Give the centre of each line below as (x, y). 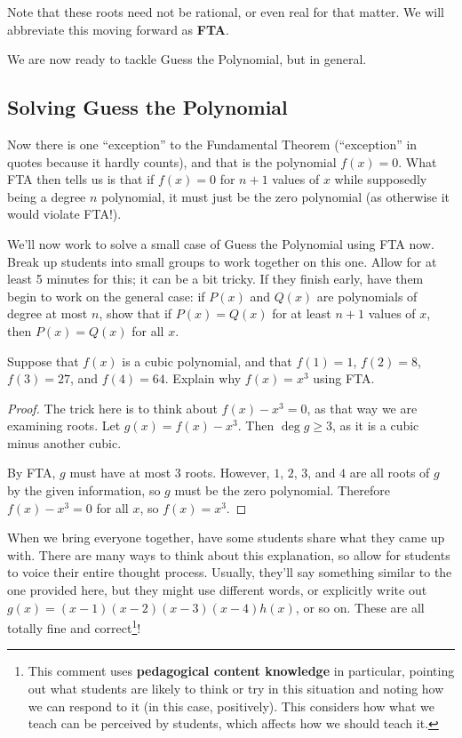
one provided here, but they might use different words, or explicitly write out (217, 590)
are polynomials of (367, 296)
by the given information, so (84, 490)
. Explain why (203, 378)
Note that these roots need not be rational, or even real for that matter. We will (226, 12)
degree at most (48, 313)
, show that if (135, 313)
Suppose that (43, 361)
